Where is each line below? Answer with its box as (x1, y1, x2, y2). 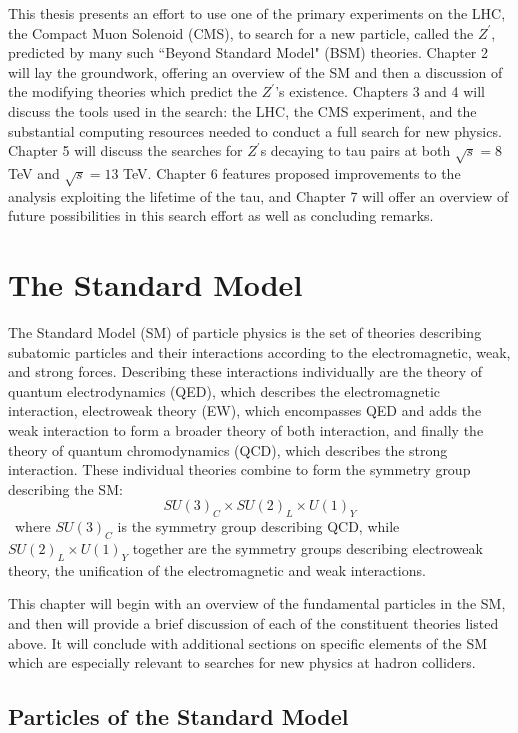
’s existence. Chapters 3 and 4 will (275, 81, 485, 102)
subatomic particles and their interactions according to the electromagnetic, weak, (8, 341, 511, 362)
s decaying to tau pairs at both (260, 140, 451, 161)
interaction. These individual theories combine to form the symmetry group (8, 459, 471, 480)
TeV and (8, 162, 60, 183)
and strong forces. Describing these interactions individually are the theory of (8, 361, 483, 382)
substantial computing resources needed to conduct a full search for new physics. (8, 120, 502, 141)
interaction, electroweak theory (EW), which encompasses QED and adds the (8, 400, 482, 421)
